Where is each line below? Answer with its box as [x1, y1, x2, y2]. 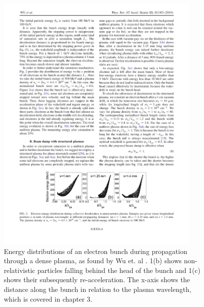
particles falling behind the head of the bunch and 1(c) [37, 265, 201, 275]
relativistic [4, 265, 35, 275]
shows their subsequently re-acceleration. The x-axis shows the [4, 274, 190, 285]
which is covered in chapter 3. [4, 293, 92, 304]
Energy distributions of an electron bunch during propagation [4, 246, 187, 256]
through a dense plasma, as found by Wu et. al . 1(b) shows [4, 255, 182, 266]
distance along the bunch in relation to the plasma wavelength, [4, 284, 191, 294]
